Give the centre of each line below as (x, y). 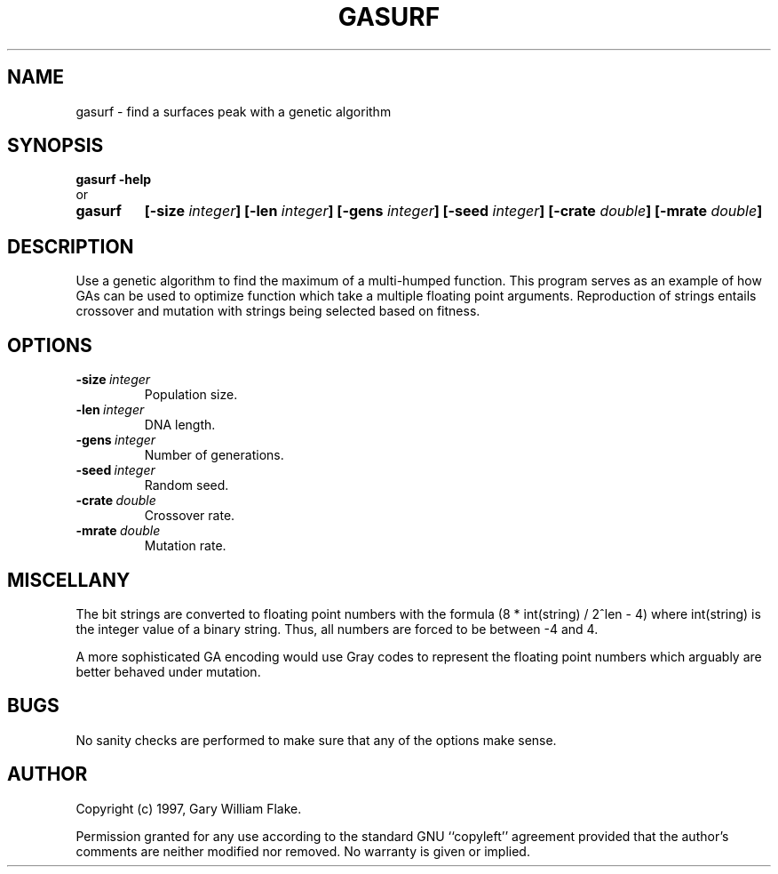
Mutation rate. (185, 546)
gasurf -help (114, 180)
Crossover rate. (190, 516)
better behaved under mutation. (168, 671)
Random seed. (187, 485)
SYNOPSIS (56, 146)
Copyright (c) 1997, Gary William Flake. (189, 808)
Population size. (191, 395)
